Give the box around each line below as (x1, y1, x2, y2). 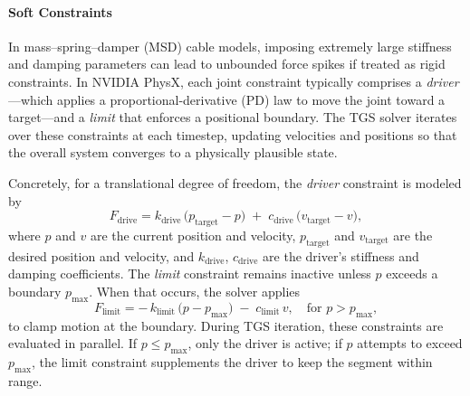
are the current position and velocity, (90, 225, 296, 244)
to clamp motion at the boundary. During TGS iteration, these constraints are (8, 316, 444, 335)
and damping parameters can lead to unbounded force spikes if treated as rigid (8, 54, 446, 73)
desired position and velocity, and (8, 246, 195, 265)
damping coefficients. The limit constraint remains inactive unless (8, 264, 371, 283)
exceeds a (386, 264, 438, 283)
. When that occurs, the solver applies (89, 281, 301, 300)
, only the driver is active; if (187, 334, 342, 353)
